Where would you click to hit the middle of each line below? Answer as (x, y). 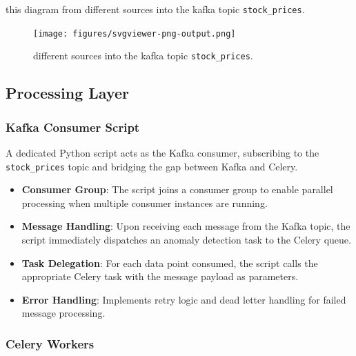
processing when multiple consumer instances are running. (145, 202)
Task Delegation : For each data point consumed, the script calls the (170, 263)
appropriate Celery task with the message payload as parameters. (160, 276)
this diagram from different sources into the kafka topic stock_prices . (155, 9)
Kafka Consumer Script (73, 127)
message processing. (63, 313)
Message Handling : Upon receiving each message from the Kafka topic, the (186, 226)
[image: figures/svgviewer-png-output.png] (135, 33)
